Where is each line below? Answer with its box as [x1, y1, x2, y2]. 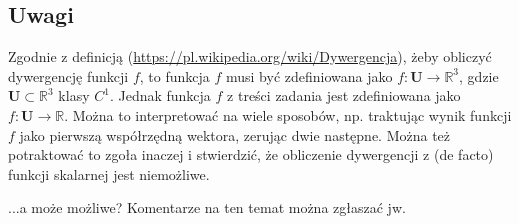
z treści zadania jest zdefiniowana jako [227, 85, 461, 106]
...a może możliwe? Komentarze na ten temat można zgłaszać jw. [8, 197, 406, 218]
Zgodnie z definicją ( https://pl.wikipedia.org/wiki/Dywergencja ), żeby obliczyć [8, 46, 492, 67]
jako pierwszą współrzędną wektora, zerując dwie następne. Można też [19, 124, 451, 145]
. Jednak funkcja [109, 85, 211, 106]
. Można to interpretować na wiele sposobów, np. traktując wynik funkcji [64, 104, 512, 125]
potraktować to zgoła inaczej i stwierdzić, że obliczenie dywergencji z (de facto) [8, 144, 494, 165]
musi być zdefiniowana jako [225, 65, 393, 86]
